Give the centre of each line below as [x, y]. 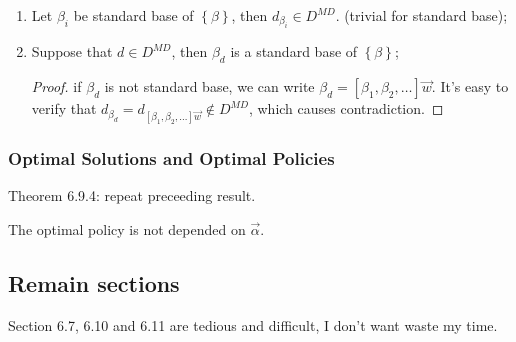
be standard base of [133, 15]
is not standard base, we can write [209, 86]
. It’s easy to [470, 86]
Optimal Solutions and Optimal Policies [171, 157]
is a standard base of [294, 51]
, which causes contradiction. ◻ [346, 108]
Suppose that [72, 51]
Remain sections [94, 282]
